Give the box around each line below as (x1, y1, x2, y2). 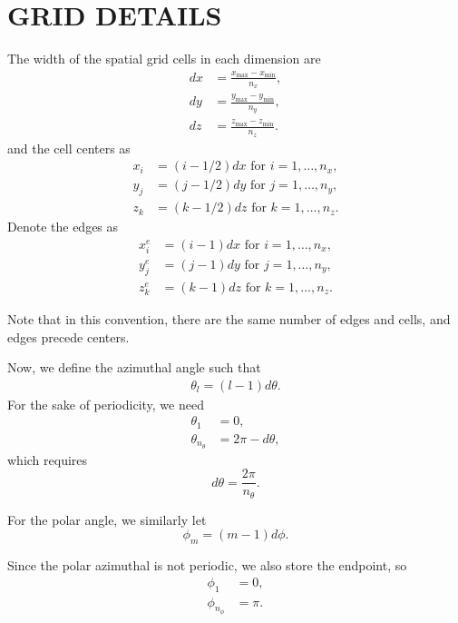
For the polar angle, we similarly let (7, 509, 207, 529)
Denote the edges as (7, 217, 119, 236)
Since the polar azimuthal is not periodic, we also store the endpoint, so (7, 556, 407, 575)
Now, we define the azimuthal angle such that (7, 358, 261, 377)
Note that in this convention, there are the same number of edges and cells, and (7, 309, 451, 328)
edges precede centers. (7, 327, 130, 346)
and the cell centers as (7, 138, 131, 157)
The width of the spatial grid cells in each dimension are (7, 49, 321, 68)
